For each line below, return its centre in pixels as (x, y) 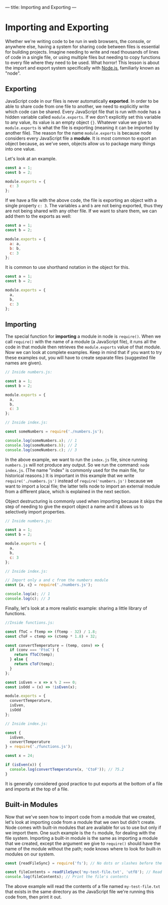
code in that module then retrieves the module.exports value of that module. (83, 347)
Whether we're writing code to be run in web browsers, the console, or (78, 41)
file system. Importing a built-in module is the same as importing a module (81, 838)
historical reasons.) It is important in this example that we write (70, 476)
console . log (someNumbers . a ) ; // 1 (41, 440)
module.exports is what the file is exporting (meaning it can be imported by (82, 128)
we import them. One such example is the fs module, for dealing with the (80, 832)
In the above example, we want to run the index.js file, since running (76, 460)
